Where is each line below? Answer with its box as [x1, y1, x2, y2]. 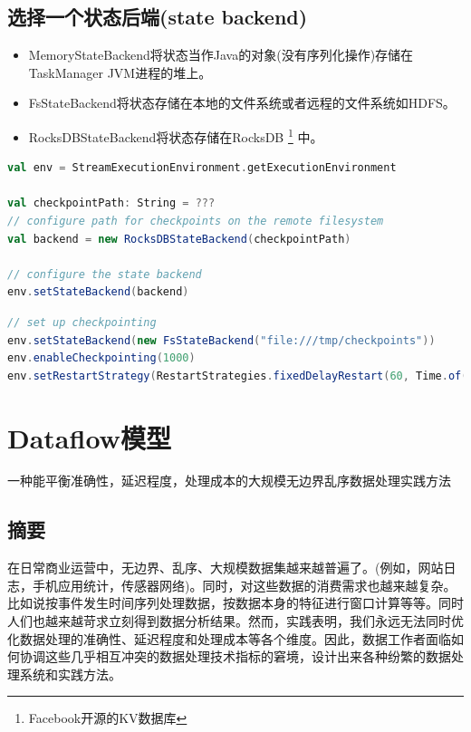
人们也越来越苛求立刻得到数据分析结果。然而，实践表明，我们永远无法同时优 [7, 612, 464, 631]
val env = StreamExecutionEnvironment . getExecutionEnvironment [7, 161, 397, 175]
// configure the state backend [7, 267, 202, 281]
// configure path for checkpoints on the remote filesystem [7, 215, 384, 228]
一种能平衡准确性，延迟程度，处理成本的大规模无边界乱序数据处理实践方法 [7, 471, 451, 490]
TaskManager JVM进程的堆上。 [28, 63, 212, 82]
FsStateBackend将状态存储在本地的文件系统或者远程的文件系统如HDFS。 [28, 93, 456, 112]
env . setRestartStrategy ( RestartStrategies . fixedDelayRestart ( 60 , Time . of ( [7, 369, 468, 382]
